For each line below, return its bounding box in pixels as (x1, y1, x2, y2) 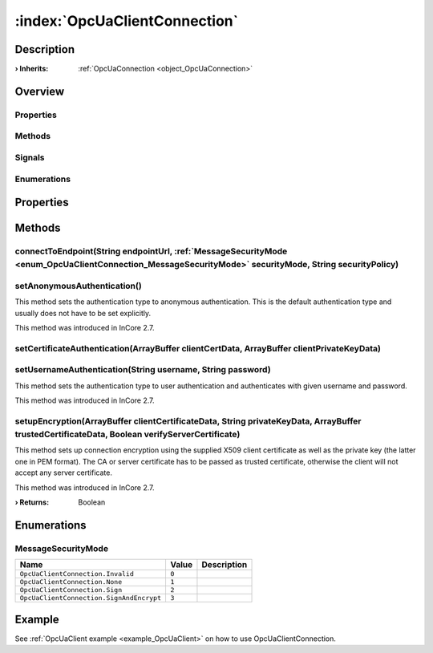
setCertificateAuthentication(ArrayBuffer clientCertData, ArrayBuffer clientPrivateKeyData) (14, 343, 381, 354)
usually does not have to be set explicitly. (14, 308, 152, 318)
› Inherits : (14, 64, 49, 74)
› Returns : (14, 497, 50, 507)
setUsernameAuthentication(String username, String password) (14, 364, 272, 375)
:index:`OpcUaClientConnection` (14, 12, 239, 30)
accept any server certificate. (14, 468, 112, 477)
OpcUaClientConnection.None (19, 578, 123, 586)
